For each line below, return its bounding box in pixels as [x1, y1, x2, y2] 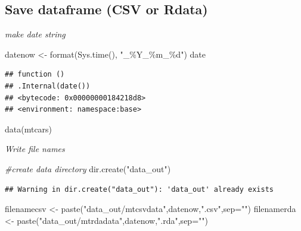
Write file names [5, 143, 65, 155]
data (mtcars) [5, 122, 52, 135]
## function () [5, 70, 65, 79]
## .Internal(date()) [5, 81, 91, 90]
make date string [5, 28, 66, 40]
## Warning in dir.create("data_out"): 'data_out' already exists [5, 185, 274, 194]
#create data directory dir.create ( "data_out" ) [5, 162, 171, 175]
